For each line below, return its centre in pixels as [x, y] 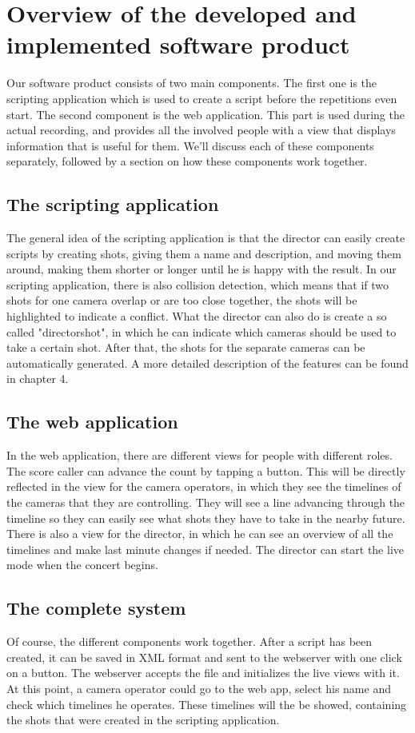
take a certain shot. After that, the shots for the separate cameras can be [186, 347]
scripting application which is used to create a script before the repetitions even [202, 98]
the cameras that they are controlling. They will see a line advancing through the [206, 502]
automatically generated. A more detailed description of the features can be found [207, 363]
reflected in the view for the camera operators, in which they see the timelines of [204, 486]
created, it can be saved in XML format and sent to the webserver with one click [204, 657]
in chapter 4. [38, 378]
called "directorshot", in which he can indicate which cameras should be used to [202, 331]
